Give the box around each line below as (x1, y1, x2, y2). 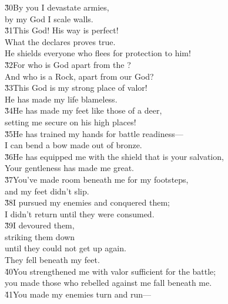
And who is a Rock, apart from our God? (5, 70, 154, 82)
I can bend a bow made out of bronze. (5, 139, 142, 151)
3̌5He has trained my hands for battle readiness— (5, 127, 183, 139)
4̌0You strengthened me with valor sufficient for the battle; (5, 265, 216, 277)
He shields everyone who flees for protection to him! (5, 47, 191, 59)
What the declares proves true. (5, 35, 116, 47)
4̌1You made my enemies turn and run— (5, 288, 152, 300)
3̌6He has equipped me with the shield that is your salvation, (5, 150, 224, 162)
